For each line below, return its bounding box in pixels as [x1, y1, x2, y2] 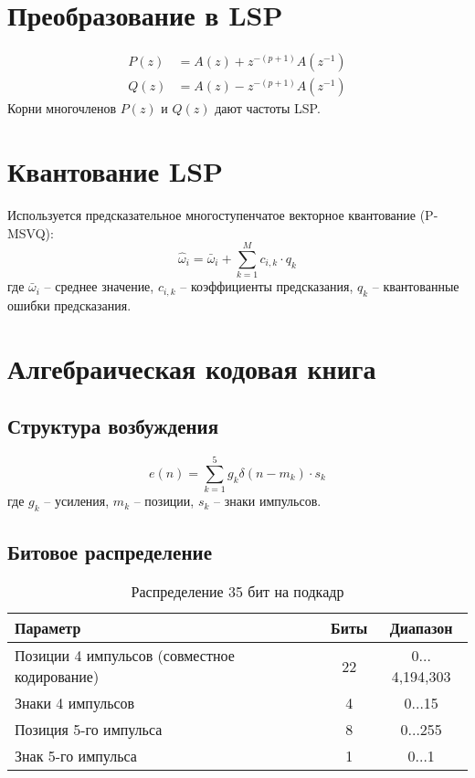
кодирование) [15, 666, 100, 688]
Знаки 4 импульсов [15, 692, 135, 714]
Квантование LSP [7, 152, 224, 189]
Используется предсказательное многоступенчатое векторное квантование [7, 205, 417, 224]
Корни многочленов [7, 99, 117, 118]
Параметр [15, 617, 81, 639]
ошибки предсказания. [7, 296, 132, 315]
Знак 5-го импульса [15, 745, 137, 767]
